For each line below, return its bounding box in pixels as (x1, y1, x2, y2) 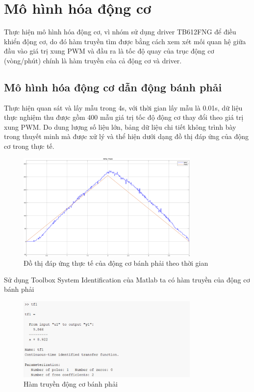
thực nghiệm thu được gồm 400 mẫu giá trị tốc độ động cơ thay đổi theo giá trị (4, 112, 244, 122)
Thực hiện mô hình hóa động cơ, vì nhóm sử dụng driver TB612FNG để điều (4, 27, 236, 37)
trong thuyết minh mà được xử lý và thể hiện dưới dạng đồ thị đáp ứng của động (4, 131, 249, 141)
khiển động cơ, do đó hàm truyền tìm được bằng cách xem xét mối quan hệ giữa (4, 36, 246, 46)
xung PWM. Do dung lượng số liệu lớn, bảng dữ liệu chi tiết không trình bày (4, 121, 236, 132)
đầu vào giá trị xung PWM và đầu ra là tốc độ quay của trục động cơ (4, 46, 214, 56)
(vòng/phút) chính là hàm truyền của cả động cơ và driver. (4, 55, 182, 65)
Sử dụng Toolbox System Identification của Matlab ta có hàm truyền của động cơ (4, 274, 250, 284)
